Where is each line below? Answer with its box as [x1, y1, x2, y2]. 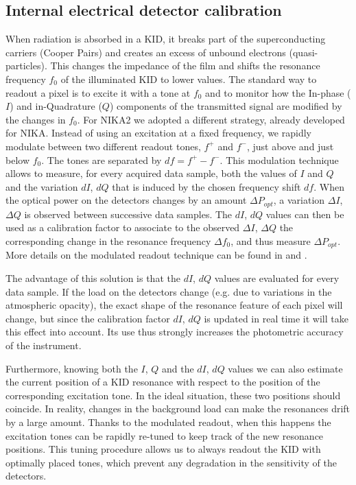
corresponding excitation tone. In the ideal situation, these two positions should [5, 388, 341, 402]
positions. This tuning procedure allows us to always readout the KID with [5, 442, 321, 456]
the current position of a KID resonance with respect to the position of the [5, 375, 320, 389]
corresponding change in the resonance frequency [5, 233, 211, 248]
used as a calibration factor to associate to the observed [5, 220, 240, 235]
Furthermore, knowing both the [5, 361, 138, 375]
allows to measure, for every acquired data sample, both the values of [5, 166, 297, 180]
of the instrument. [5, 338, 82, 352]
